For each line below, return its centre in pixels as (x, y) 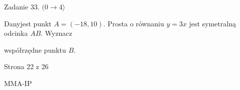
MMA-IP (18, 83)
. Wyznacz (56, 33)
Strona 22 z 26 (26, 66)
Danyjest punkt (28, 23)
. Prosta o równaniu (134, 23)
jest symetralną (212, 23)
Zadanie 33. (22, 6)
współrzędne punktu (35, 49)
